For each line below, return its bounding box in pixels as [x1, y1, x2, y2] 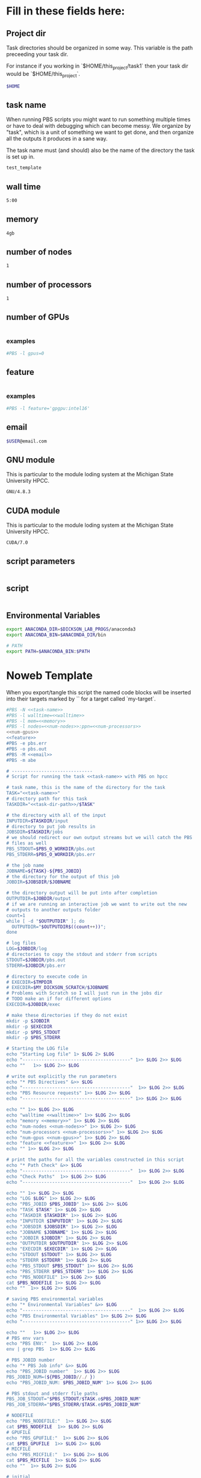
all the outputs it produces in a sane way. [6, 135, 108, 142]
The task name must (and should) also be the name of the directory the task [6, 146, 195, 154]
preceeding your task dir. [6, 51, 69, 58]
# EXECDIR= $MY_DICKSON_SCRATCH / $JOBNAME [6, 984, 110, 991]
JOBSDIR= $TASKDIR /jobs [6, 829, 63, 835]
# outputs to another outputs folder [6, 907, 101, 913]
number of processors [6, 279, 92, 290]
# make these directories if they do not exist [6, 1012, 128, 1018]
